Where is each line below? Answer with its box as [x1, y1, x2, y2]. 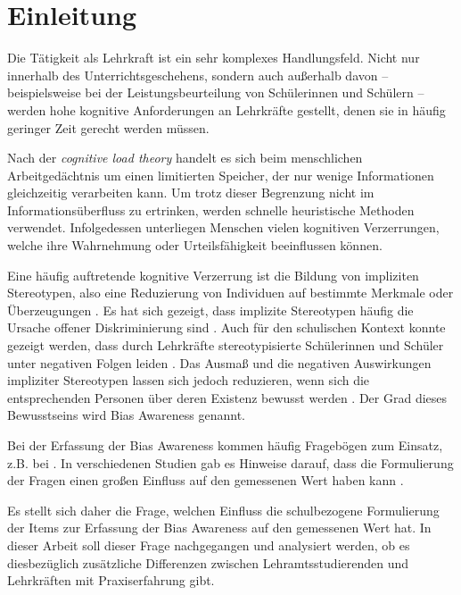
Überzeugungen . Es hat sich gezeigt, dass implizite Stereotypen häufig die [7, 300, 414, 319]
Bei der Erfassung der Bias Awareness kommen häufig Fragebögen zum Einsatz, [7, 436, 443, 454]
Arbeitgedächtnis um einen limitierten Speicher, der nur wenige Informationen [7, 165, 434, 184]
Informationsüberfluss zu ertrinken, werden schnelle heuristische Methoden [7, 200, 415, 219]
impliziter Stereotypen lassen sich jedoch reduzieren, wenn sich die [7, 371, 370, 390]
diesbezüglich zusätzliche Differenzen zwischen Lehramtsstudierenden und [7, 553, 409, 572]
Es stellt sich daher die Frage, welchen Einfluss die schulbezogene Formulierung [7, 500, 440, 519]
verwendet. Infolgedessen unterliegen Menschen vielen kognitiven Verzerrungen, [7, 218, 440, 237]
